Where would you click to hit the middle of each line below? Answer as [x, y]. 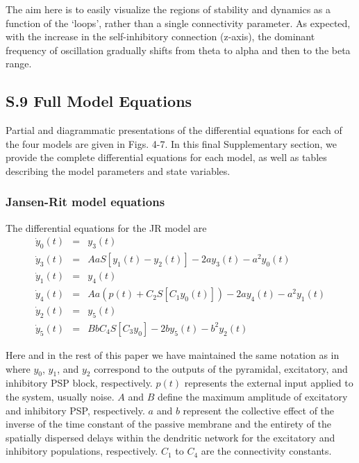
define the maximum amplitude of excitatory [253, 396]
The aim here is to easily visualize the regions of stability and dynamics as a [168, 9]
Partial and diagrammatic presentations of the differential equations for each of [174, 130]
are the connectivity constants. [266, 451]
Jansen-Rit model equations [85, 202]
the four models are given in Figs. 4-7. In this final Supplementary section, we [172, 143]
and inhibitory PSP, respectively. [75, 410]
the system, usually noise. [60, 396]
